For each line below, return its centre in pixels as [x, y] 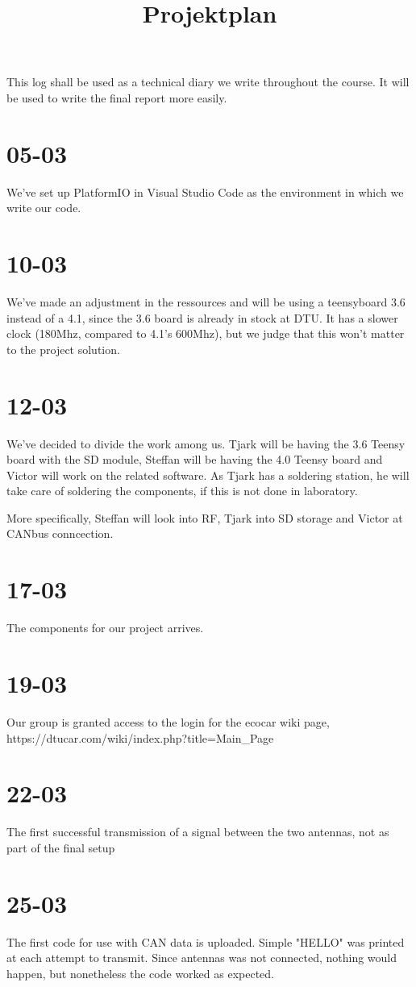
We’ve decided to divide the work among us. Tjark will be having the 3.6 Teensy [206, 443]
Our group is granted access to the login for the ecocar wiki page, [168, 721]
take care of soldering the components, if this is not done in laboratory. [182, 491]
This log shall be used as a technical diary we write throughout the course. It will [208, 82]
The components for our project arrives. [105, 628]
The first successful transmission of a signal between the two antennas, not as [198, 832]
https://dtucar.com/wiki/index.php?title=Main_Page [140, 737]
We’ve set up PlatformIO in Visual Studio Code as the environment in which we [205, 192]
